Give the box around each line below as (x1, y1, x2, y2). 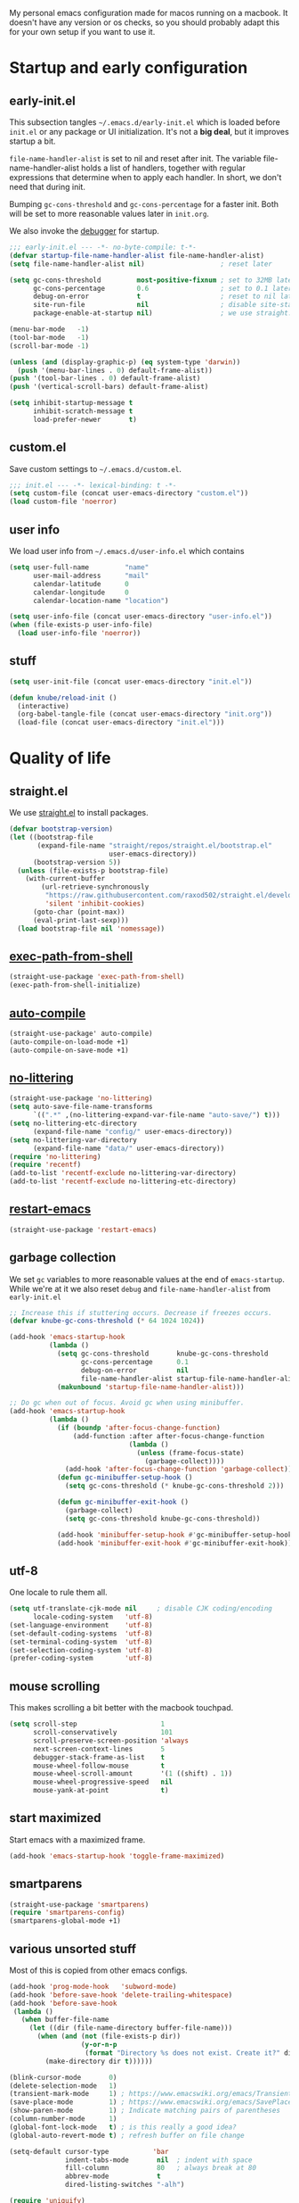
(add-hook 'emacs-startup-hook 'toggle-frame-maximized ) (9, 1851, 225, 1860)
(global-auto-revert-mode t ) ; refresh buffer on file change (9, 2131, 245, 2140)
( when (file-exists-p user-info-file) (9, 620, 153, 630)
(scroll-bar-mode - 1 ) (9, 341, 90, 351)
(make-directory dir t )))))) (44, 2057, 153, 2066)
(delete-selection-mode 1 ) (9, 2081, 117, 2091)
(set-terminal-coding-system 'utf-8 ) (9, 1637, 153, 1646)
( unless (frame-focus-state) (136, 1448, 245, 1457)
